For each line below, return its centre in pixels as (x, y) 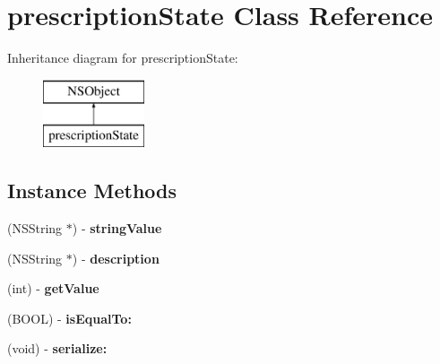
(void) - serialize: (57, 348)
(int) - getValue (53, 288)
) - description (116, 258)
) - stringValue (117, 228)
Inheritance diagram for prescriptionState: (123, 58)
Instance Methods (92, 191)
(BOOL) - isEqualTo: (69, 318)
